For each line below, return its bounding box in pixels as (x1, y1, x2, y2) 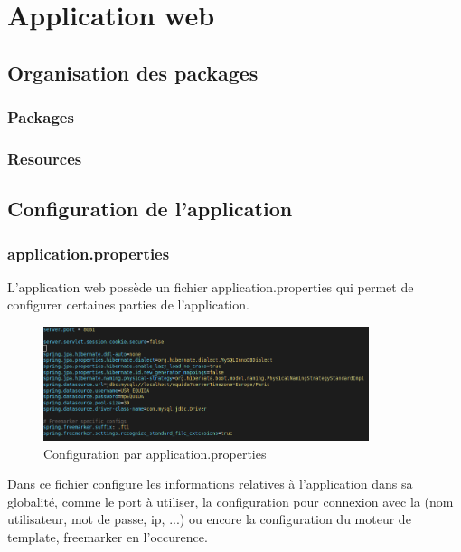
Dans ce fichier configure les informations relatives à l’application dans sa (7, 474, 413, 493)
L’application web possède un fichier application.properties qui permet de (7, 277, 414, 296)
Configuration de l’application (7, 195, 293, 223)
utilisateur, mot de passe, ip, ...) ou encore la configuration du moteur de (7, 509, 411, 528)
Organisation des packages (7, 58, 259, 86)
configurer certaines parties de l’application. (7, 295, 249, 314)
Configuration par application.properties (43, 443, 267, 462)
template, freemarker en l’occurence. (7, 528, 208, 547)
